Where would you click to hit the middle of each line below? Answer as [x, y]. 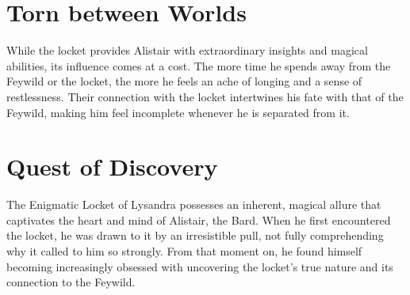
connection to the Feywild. [71, 282]
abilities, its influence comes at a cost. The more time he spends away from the [199, 65]
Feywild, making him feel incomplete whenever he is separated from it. [178, 112]
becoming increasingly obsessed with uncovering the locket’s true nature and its [200, 266]
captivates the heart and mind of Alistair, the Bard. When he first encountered [199, 219]
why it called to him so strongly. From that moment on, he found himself [184, 251]
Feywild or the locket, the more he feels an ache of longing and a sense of [184, 81]
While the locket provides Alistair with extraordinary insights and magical [187, 50]
